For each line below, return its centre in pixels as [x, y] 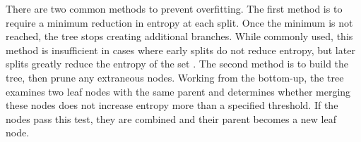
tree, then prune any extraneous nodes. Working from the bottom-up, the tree [175, 77]
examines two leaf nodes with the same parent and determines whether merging [178, 91]
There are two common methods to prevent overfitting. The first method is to [174, 8]
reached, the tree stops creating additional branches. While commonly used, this [179, 36]
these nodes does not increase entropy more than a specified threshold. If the [172, 105]
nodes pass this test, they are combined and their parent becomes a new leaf [171, 118]
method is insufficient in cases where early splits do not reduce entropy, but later [180, 50]
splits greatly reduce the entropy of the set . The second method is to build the [177, 64]
